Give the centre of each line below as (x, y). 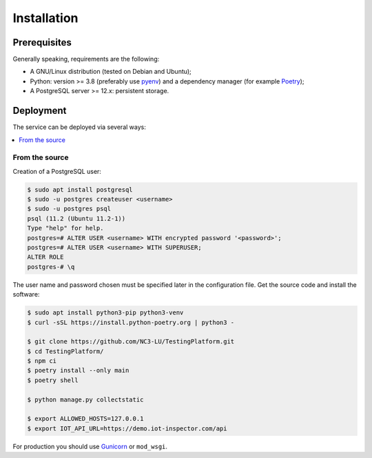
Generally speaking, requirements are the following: (86, 59)
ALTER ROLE (45, 257)
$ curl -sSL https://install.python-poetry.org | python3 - (131, 322)
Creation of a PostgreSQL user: (57, 171)
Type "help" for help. (65, 228)
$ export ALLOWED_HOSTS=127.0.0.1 (85, 419)
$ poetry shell (53, 380)
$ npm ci (42, 361)
